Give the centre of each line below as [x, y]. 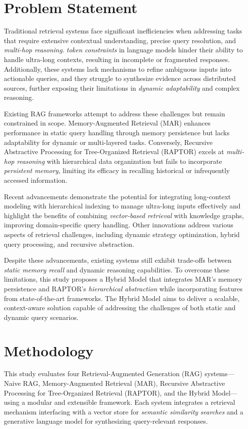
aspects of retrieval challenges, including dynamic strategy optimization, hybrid [122, 234]
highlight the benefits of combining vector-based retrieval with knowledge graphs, [124, 215]
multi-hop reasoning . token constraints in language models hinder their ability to [124, 50]
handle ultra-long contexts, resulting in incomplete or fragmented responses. [117, 59]
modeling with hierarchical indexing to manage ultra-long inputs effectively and [122, 206]
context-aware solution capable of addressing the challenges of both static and [120, 308]
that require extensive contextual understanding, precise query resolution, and [120, 40]
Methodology [49, 350]
